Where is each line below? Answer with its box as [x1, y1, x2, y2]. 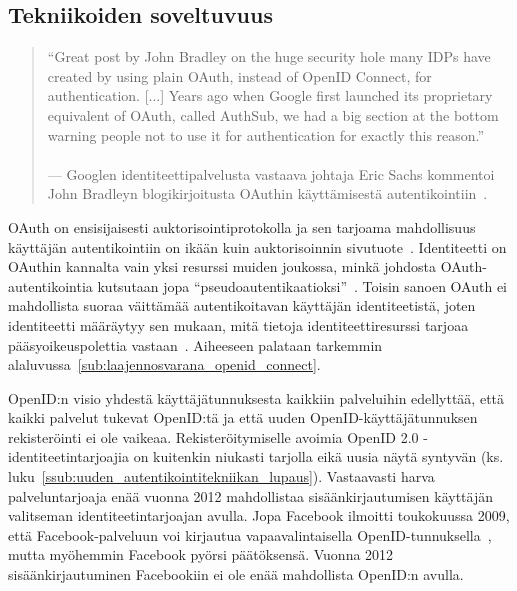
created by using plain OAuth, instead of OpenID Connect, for [47, 65, 432, 86]
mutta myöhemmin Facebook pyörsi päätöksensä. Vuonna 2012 [8, 544, 394, 565]
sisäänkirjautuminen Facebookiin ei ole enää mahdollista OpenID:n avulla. [8, 564, 464, 585]
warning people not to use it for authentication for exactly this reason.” [47, 124, 485, 145]
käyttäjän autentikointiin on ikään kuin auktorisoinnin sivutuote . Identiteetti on [8, 236, 507, 257]
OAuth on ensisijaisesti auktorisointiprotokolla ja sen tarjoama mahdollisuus [8, 216, 476, 237]
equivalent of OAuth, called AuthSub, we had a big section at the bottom [47, 104, 499, 125]
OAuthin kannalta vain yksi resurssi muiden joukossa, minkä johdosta [8, 256, 437, 277]
